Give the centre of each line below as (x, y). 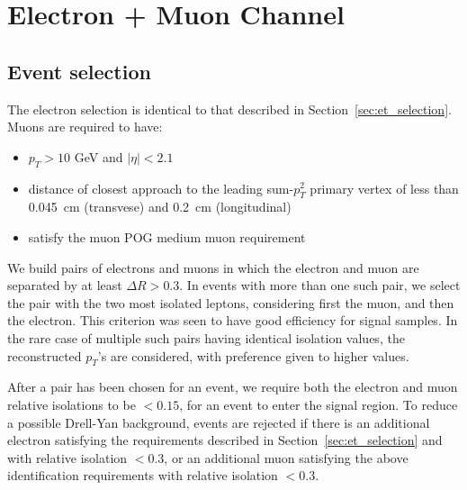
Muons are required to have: (85, 127)
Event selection (79, 71)
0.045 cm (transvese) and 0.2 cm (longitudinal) (160, 207)
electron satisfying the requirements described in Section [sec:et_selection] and (225, 440)
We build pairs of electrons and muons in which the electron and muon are (213, 267)
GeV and (99, 156)
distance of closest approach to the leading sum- (161, 188)
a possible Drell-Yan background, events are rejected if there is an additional (219, 422)
